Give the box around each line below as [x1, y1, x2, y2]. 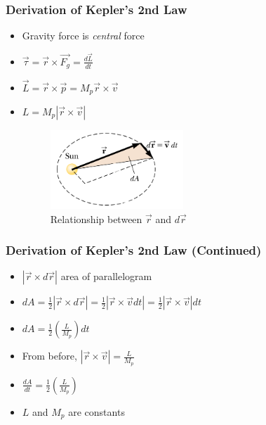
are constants [68, 404, 125, 419]
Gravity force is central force [22, 28, 145, 43]
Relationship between [50, 211, 142, 226]
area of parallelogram [60, 269, 152, 284]
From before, [22, 348, 77, 363]
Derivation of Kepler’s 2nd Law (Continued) [6, 241, 262, 259]
